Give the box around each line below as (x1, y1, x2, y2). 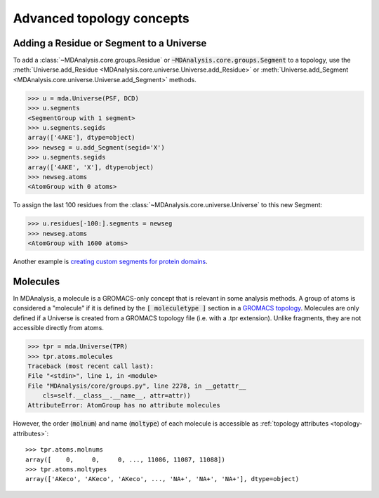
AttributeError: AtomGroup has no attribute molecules (27, 401, 220, 409)
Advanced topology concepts (13, 11, 189, 26)
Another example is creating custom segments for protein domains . (13, 257, 208, 266)
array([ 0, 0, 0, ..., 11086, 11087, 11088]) (25, 455, 226, 464)
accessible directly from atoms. (13, 324, 105, 332)
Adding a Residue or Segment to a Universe (13, 37, 207, 49)
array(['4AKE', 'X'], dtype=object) (27, 163, 154, 171)
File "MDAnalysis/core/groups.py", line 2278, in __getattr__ (27, 381, 246, 390)
